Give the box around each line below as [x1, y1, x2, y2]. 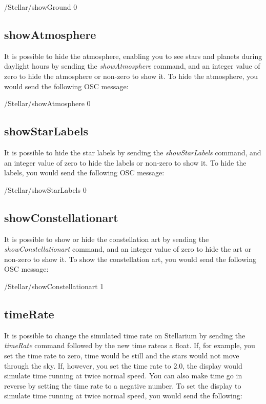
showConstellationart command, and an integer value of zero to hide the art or [4, 244, 251, 254]
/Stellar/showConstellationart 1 [4, 280, 104, 291]
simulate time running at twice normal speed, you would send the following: [4, 390, 242, 401]
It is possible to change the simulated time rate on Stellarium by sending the [4, 330, 245, 340]
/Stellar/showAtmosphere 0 [4, 98, 91, 109]
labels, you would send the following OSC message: [4, 167, 165, 178]
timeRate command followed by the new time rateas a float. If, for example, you [4, 340, 255, 351]
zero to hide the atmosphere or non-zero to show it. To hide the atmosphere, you [4, 70, 258, 81]
